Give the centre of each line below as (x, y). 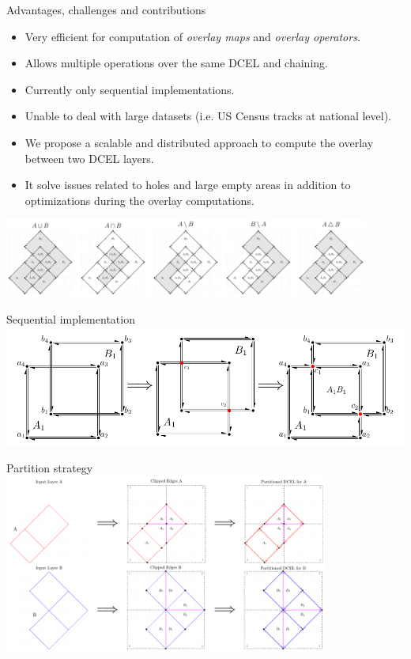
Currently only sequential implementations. (130, 89)
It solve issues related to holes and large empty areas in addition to (188, 185)
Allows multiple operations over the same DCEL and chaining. (176, 63)
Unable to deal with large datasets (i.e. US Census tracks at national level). (208, 116)
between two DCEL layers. (89, 158)
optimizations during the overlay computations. (140, 200)
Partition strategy (50, 468)
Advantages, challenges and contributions (106, 9)
